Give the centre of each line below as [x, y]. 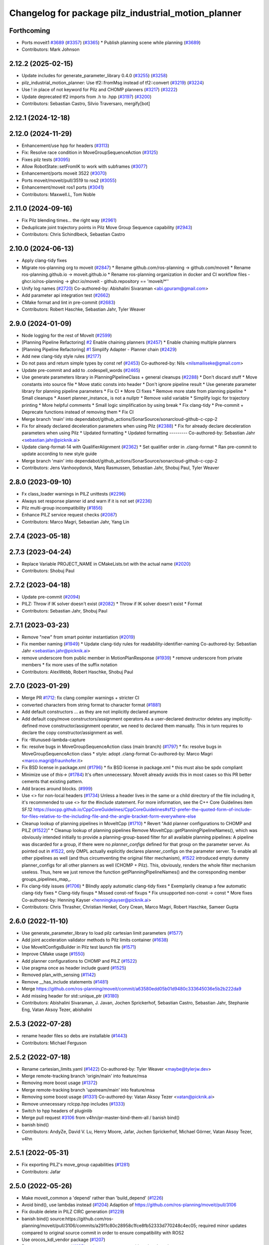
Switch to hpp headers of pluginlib [57, 1111]
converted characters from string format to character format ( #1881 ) [91, 705]
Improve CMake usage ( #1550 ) [53, 954]
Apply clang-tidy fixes [44, 260]
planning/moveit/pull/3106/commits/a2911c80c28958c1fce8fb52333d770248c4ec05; [110, 1226]
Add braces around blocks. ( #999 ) [57, 788]
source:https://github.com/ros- [82, 1219]
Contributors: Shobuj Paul [48, 571]
